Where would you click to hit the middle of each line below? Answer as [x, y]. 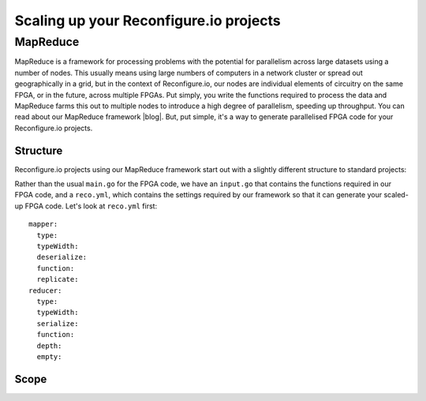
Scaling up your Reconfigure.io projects [148, 21]
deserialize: [62, 257]
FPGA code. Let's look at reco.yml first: [91, 206]
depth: [49, 346]
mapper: [43, 224]
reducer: [45, 290]
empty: [49, 356]
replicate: [58, 279]
